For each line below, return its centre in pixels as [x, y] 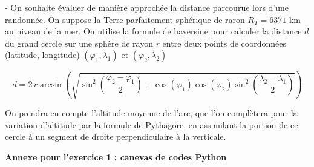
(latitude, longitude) [42, 55]
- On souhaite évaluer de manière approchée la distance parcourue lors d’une [147, 7]
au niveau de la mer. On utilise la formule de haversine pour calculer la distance [153, 31]
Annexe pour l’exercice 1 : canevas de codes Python [116, 157]
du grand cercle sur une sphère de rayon [79, 43]
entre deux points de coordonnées [224, 43]
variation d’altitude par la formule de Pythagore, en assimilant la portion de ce [152, 124]
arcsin [51, 84]
